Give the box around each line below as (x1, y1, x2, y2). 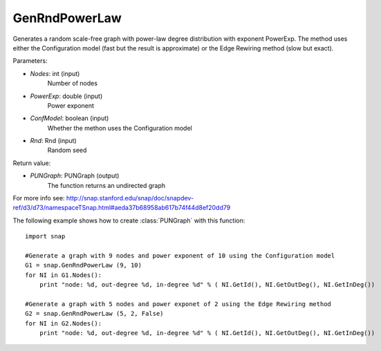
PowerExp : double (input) (30, 92, 103, 100)
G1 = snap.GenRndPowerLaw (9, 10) (25, 261, 142, 269)
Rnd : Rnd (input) (30, 137, 77, 145)
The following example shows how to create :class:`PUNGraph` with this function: (12, 216, 245, 225)
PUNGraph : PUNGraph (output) (30, 171, 120, 180)
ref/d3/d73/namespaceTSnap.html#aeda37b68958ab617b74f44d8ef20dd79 (12, 204, 231, 212)
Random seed (47, 146, 87, 155)
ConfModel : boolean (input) (30, 114, 109, 122)
